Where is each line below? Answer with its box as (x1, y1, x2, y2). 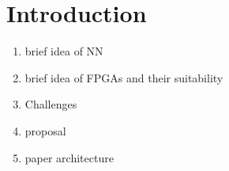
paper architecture (24, 149, 114, 165)
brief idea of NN (24, 43, 103, 59)
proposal (24, 122, 66, 139)
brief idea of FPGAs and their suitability (24, 69, 223, 85)
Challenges (24, 96, 77, 112)
